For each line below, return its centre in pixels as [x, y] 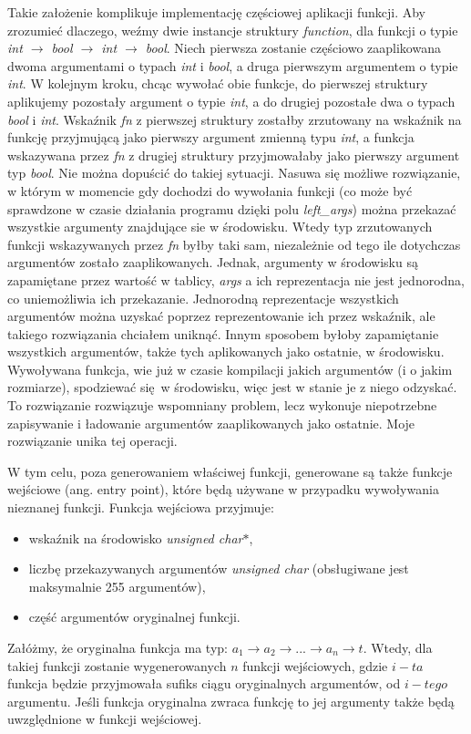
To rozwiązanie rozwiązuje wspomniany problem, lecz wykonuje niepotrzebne [222, 405]
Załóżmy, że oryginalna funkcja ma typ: [118, 647]
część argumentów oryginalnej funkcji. [134, 617]
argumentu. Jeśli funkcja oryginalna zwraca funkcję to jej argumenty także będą [231, 701]
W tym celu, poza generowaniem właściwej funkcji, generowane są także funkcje [230, 471]
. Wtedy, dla [398, 647]
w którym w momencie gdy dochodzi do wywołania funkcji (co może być [210, 190]
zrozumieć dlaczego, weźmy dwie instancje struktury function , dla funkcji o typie [233, 30]
